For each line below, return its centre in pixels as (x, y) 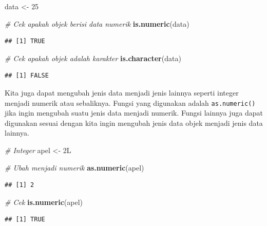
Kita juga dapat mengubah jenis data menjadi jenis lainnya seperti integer (122, 92)
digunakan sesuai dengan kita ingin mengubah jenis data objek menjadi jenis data (134, 123)
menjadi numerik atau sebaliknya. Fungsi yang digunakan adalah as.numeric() (130, 102)
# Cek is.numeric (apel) (44, 202)
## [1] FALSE (27, 76)
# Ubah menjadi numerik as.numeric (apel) (74, 167)
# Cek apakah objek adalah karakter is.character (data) (93, 58)
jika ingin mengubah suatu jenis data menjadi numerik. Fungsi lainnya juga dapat (134, 113)
